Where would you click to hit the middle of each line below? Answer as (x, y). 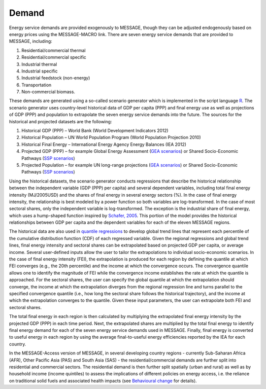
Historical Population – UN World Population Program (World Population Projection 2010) (111, 138)
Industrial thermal (39, 64)
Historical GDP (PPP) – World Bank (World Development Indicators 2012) (95, 131)
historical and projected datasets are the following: (61, 121)
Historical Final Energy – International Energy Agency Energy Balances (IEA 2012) (104, 144)
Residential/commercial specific (54, 57)
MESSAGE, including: (31, 41)
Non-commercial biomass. (48, 92)
